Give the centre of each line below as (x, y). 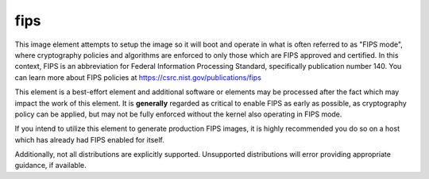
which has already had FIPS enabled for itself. (89, 139)
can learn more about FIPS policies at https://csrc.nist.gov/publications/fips (138, 77)
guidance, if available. (50, 166)
